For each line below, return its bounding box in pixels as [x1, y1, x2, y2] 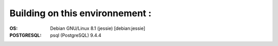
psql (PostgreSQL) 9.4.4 [50, 32, 101, 38]
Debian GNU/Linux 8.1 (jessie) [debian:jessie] [50, 25, 146, 31]
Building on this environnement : [9, 8, 152, 19]
